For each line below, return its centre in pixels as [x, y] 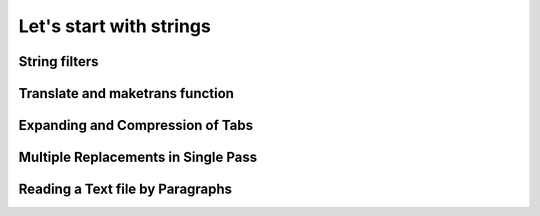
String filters [58, 61]
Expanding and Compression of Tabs [136, 125]
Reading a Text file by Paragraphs [125, 189]
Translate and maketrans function [126, 93]
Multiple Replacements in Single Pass [138, 157]
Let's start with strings [115, 26]
